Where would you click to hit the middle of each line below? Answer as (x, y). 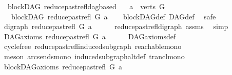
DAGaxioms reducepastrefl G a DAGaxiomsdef (90, 36)
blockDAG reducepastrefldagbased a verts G (86, 6)
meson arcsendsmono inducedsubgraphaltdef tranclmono (94, 56)
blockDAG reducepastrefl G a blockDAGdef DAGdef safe (113, 16)
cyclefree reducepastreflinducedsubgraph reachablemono (93, 46)
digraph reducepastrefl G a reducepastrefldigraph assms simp (116, 26)
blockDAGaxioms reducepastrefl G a (63, 66)
